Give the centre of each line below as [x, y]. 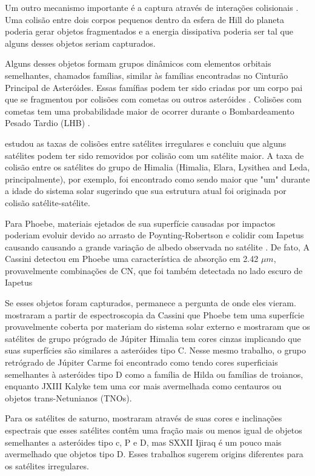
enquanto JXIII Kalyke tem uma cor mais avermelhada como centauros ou [143, 386]
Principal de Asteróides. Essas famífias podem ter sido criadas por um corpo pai [154, 87]
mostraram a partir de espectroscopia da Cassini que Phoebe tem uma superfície [154, 314]
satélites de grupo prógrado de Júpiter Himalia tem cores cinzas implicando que [153, 338]
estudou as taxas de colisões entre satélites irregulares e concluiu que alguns [146, 143]
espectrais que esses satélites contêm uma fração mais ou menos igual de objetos [154, 430]
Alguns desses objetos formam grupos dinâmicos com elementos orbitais [138, 63]
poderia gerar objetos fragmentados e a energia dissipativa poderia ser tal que [149, 31]
